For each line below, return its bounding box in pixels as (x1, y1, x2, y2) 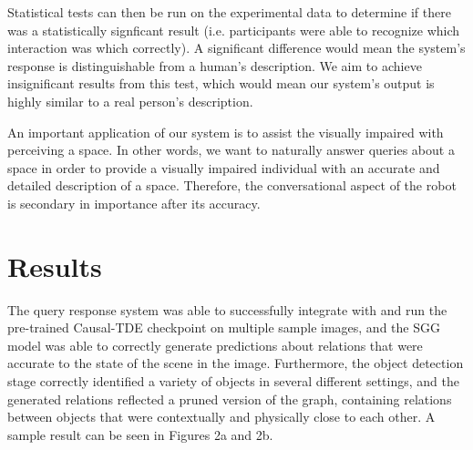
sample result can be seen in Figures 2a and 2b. (7, 424, 273, 444)
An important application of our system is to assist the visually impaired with (7, 122, 444, 141)
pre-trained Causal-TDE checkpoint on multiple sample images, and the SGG (7, 318, 440, 337)
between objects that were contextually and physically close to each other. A (7, 407, 436, 426)
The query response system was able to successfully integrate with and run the (7, 300, 447, 319)
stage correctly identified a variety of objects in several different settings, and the (7, 372, 459, 391)
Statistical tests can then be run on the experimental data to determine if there (7, 3, 451, 21)
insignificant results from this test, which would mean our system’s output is (7, 74, 435, 93)
